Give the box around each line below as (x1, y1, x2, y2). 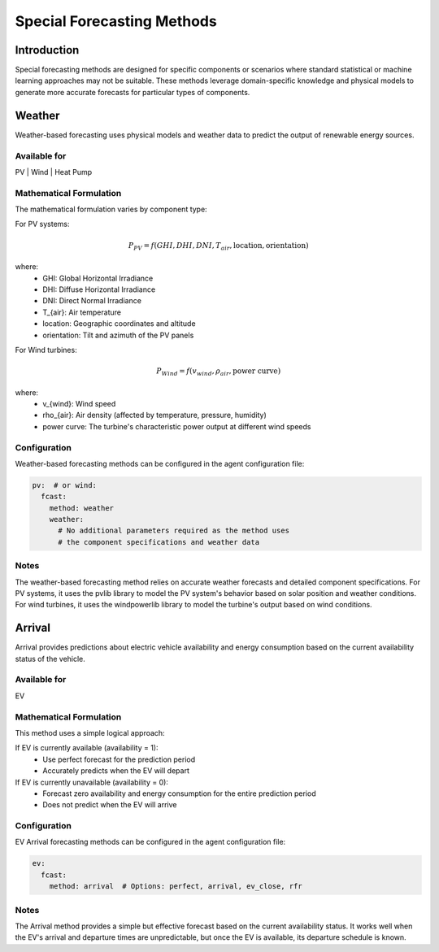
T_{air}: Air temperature (42, 307, 122, 317)
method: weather (49, 503, 114, 512)
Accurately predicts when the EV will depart (42, 766, 190, 776)
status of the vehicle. (15, 654, 85, 663)
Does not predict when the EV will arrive (42, 800, 177, 810)
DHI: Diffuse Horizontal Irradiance (42, 285, 156, 294)
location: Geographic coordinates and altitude (42, 319, 196, 328)
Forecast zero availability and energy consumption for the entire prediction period (42, 789, 316, 798)
